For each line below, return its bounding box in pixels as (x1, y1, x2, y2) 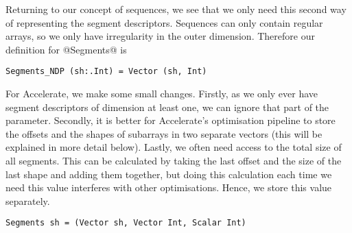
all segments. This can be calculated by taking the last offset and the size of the (5, 154, 342, 167)
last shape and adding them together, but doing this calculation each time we (5, 167, 332, 181)
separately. (5, 193, 50, 208)
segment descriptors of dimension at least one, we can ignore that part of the (5, 99, 329, 114)
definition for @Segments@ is (5, 42, 127, 56)
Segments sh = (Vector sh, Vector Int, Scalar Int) (5, 218, 246, 228)
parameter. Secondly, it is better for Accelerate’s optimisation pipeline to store (5, 113, 336, 127)
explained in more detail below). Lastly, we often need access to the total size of (5, 140, 342, 154)
